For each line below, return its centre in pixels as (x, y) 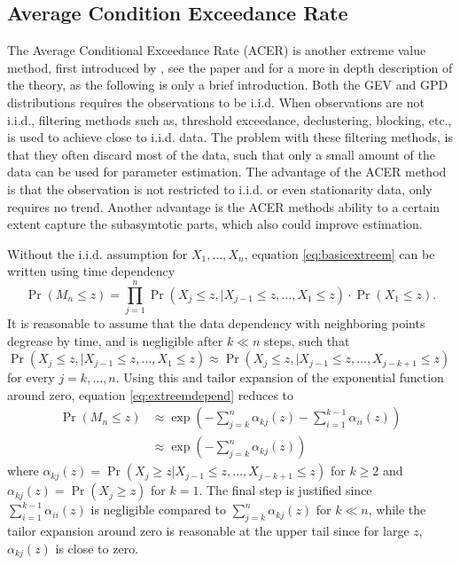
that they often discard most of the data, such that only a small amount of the (221, 154)
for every (31, 377)
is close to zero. (97, 548)
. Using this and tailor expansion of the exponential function (280, 377)
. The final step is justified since (285, 490)
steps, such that (307, 340)
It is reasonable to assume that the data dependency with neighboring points (216, 323)
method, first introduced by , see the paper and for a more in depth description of (230, 67)
